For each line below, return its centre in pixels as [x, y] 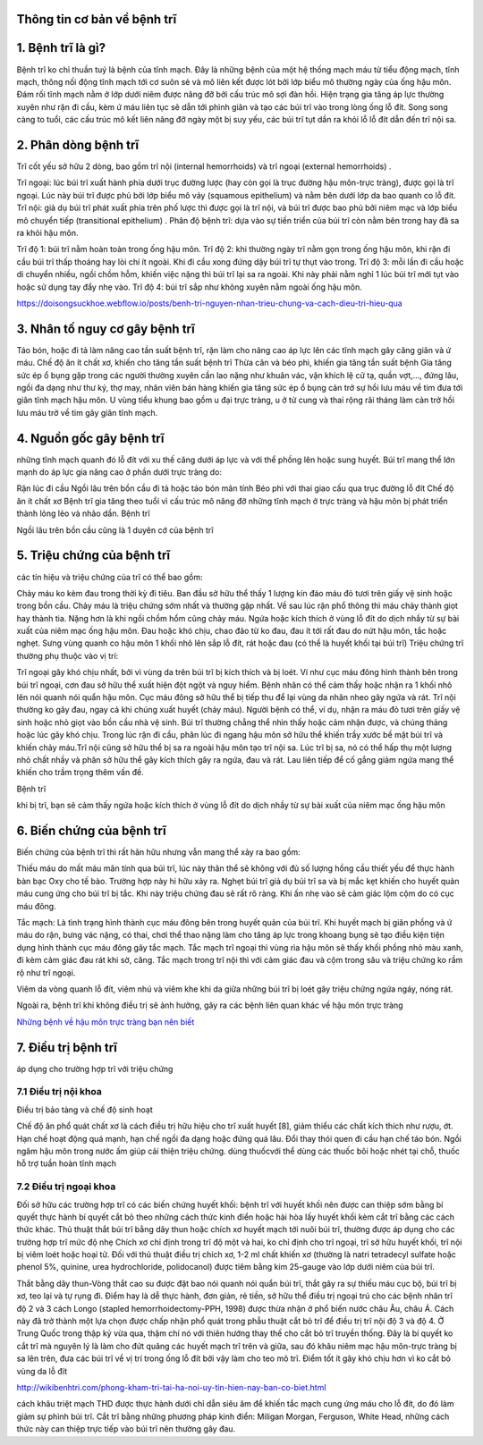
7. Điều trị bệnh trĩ [67, 1048]
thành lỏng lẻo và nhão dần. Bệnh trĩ [84, 513]
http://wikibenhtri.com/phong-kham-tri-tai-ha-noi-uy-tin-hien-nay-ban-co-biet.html [171, 1387]
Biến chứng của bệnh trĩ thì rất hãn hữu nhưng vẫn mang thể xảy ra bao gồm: [159, 852]
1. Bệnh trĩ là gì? [61, 48]
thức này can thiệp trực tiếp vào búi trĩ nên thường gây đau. [126, 1429]
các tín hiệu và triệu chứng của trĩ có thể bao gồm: [110, 577]
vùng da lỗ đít [42, 1371]
